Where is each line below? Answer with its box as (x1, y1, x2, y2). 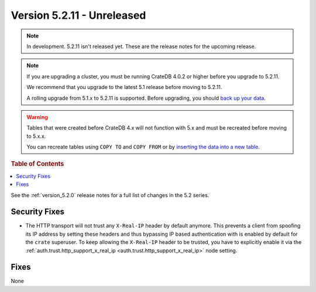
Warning (26, 113, 48, 120)
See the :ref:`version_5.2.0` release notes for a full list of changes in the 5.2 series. (11, 191, 209, 199)
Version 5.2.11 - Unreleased (11, 9, 146, 22)
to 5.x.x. (26, 133, 46, 140)
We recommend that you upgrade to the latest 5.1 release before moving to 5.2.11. (26, 84, 222, 91)
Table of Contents (11, 160, 64, 168)
